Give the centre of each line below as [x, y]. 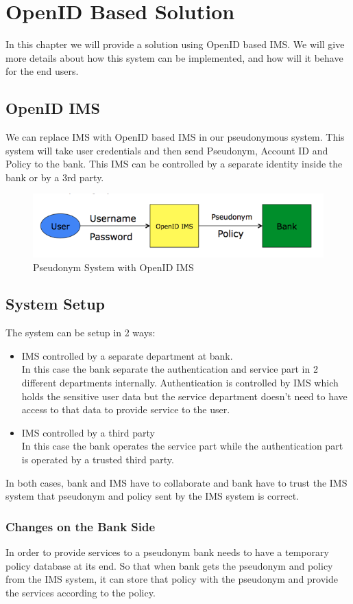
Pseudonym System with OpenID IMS [113, 267]
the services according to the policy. [81, 592]
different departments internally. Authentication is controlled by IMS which [180, 383]
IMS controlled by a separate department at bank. [127, 355]
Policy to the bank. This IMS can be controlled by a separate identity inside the [174, 164]
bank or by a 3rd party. [55, 177]
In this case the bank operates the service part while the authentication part [182, 446]
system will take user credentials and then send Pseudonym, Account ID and [167, 150]
